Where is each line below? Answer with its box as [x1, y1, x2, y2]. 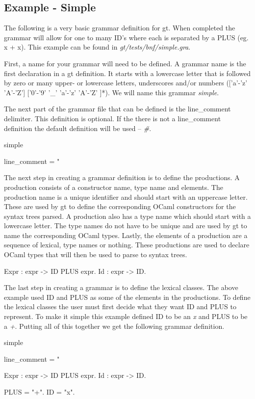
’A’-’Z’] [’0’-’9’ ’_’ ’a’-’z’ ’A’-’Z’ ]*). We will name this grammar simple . [4, 87, 219, 97]
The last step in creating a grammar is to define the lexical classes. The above [4, 282, 238, 293]
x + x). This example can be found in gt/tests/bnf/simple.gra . [4, 42, 191, 52]
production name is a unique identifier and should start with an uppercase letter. [4, 191, 248, 202]
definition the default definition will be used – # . [4, 123, 152, 133]
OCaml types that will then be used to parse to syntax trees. [4, 249, 187, 260]
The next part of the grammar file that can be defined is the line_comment [4, 104, 231, 114]
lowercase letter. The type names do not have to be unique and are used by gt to [4, 220, 247, 231]
